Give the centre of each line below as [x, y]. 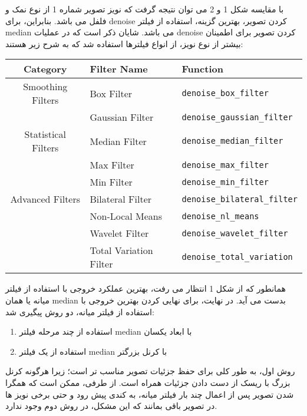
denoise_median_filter [232, 141]
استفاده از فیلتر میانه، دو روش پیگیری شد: [80, 311]
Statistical [45, 134]
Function [202, 69]
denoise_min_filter [225, 182]
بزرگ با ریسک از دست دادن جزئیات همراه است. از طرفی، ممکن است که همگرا [148, 382]
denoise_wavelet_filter [235, 233]
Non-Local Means [126, 216]
